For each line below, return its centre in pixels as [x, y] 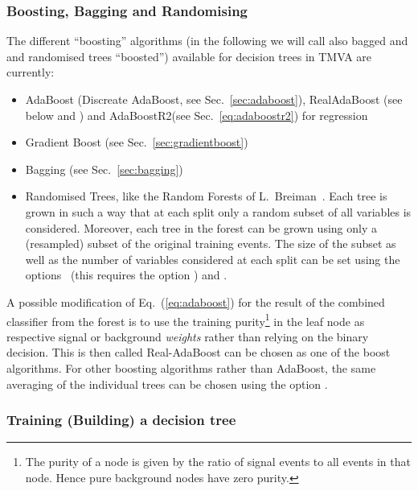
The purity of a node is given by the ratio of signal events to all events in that [218, 462]
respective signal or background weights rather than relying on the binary [188, 336]
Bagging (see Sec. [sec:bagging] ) [104, 169]
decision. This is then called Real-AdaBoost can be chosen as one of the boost [199, 352]
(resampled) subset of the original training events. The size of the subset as [211, 243]
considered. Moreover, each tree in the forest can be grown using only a [201, 227]
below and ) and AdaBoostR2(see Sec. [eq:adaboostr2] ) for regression [197, 115]
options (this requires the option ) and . [126, 275]
